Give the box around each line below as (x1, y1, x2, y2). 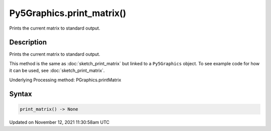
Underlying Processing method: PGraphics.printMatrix (9, 77, 121, 83)
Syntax (9, 90, 32, 98)
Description (9, 38, 47, 47)
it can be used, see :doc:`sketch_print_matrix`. (9, 68, 105, 74)
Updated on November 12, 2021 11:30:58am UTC (9, 119, 110, 125)
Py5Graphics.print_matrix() (9, 8, 126, 19)
